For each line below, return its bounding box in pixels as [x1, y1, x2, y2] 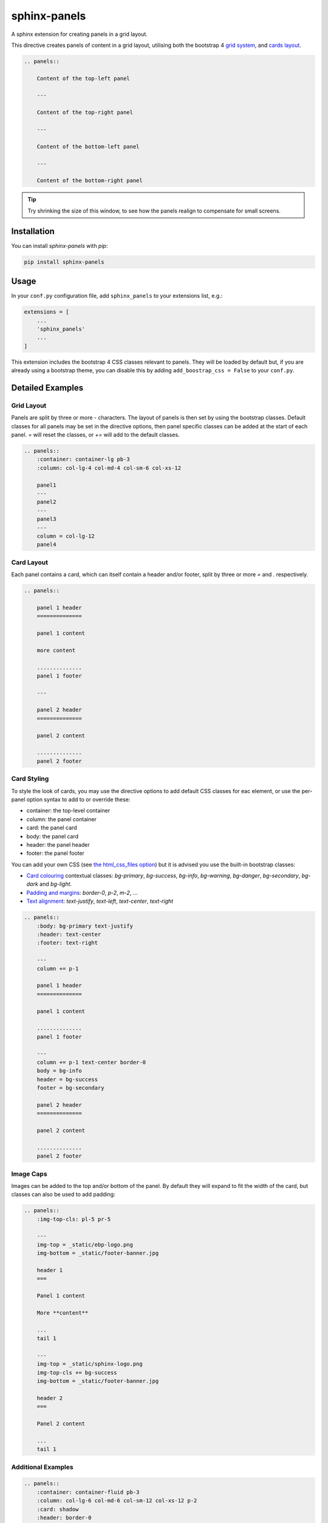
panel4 [36, 541, 56, 548]
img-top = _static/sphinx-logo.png [36, 1360, 143, 1368]
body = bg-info [36, 1067, 82, 1075]
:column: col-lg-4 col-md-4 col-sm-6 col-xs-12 [36, 464, 182, 472]
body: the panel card [26, 832, 79, 840]
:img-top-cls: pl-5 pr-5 [36, 1215, 111, 1223]
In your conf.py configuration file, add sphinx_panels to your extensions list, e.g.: [11, 292, 223, 300]
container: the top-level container [26, 807, 111, 815]
